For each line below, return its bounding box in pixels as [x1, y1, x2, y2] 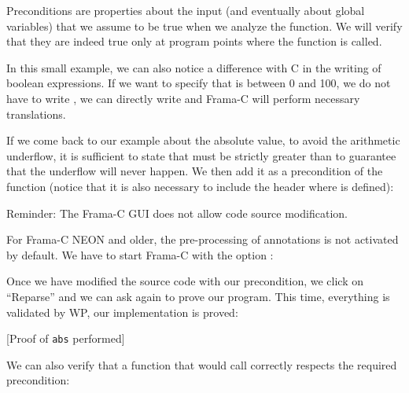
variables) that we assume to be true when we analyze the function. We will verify [6, 17, 403, 34]
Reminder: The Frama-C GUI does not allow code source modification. [6, 204, 348, 221]
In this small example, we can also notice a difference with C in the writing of [6, 59, 381, 75]
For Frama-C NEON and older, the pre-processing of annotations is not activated [6, 231, 399, 248]
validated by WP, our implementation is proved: [6, 303, 238, 320]
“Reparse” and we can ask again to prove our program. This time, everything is [6, 288, 390, 304]
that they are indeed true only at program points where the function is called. [6, 33, 382, 50]
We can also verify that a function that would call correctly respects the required [6, 356, 397, 373]
